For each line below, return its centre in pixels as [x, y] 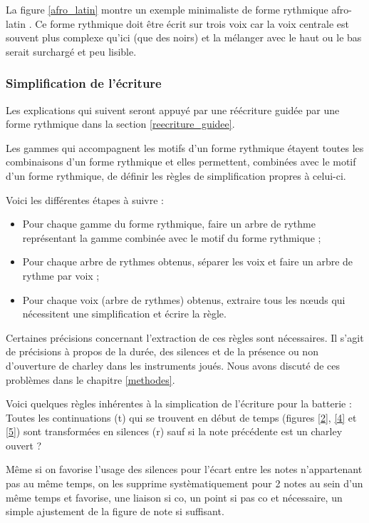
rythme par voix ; [61, 275]
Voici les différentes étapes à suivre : [85, 199]
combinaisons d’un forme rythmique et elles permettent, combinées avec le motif [181, 162]
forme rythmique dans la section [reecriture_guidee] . [120, 124]
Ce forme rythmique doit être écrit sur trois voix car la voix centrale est [192, 23]
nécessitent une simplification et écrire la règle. [124, 314]
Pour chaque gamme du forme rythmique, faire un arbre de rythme [169, 224]
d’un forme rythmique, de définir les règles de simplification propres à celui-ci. [176, 175]
